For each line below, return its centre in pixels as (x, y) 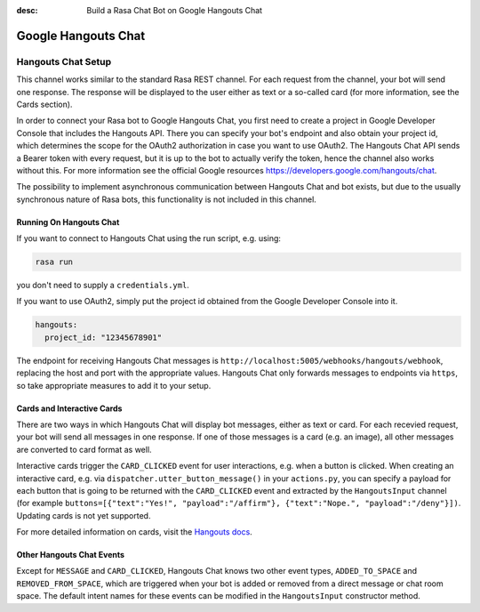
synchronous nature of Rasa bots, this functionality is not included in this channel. (167, 199)
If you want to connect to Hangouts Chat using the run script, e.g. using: (149, 238)
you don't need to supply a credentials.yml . (103, 286)
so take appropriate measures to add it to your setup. (114, 385)
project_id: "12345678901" (104, 337)
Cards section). (44, 104)
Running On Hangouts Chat (68, 221)
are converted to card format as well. (84, 449)
